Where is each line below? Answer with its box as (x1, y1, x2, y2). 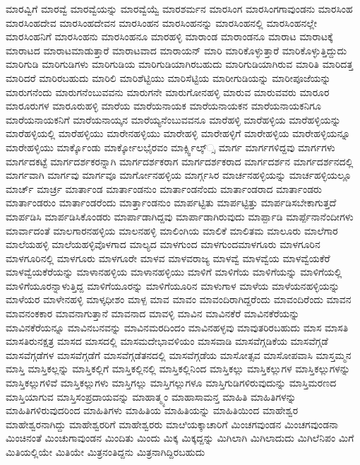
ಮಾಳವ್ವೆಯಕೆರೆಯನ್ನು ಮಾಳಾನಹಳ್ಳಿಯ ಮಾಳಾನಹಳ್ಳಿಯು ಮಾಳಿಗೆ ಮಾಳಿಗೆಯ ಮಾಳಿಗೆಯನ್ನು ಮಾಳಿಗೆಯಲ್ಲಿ (6, 264, 342, 279)
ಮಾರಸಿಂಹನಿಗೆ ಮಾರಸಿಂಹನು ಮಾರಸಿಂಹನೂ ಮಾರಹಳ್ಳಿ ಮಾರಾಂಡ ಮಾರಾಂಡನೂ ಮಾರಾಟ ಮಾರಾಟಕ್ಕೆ (6, 29, 333, 44)
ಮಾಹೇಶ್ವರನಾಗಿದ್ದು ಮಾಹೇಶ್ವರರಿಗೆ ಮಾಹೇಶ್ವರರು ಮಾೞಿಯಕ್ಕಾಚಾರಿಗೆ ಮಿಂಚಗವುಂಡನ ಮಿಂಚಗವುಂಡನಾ (6, 416, 338, 431)
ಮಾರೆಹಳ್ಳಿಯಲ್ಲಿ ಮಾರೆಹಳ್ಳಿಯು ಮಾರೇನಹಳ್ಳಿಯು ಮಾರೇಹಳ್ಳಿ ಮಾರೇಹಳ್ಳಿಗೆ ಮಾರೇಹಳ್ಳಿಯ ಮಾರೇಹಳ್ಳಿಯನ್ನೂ (6, 126, 351, 141)
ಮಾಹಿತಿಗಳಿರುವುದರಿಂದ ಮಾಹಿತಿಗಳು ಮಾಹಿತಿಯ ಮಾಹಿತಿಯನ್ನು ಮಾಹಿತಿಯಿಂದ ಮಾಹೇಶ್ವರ (6, 403, 299, 418)
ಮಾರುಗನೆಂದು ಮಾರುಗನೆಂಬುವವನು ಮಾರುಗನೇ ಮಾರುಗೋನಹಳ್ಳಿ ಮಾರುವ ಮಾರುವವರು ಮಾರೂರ (6, 84, 330, 99)
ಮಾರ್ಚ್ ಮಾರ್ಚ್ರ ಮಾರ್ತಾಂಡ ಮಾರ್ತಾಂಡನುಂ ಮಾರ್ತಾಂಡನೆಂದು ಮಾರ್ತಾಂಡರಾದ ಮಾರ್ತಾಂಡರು (6, 181, 322, 196)
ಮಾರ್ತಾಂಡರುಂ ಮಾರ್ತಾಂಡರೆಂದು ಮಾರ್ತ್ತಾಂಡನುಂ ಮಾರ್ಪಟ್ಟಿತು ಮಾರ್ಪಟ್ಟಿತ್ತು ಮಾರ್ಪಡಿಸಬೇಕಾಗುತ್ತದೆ (6, 195, 337, 210)
